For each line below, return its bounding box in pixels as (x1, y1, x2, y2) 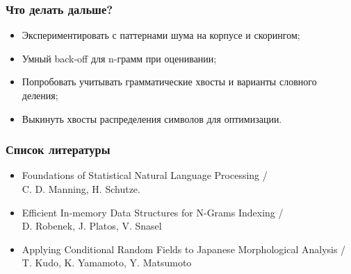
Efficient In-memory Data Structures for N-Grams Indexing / (22, 205, 284, 219)
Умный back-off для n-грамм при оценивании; (22, 51, 217, 65)
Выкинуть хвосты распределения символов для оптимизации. (22, 111, 282, 126)
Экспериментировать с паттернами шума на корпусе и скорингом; (22, 28, 300, 42)
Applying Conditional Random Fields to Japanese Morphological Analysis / (22, 241, 346, 256)
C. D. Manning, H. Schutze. (22, 182, 140, 196)
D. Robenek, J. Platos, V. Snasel (22, 219, 162, 233)
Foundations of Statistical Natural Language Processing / (22, 168, 268, 182)
